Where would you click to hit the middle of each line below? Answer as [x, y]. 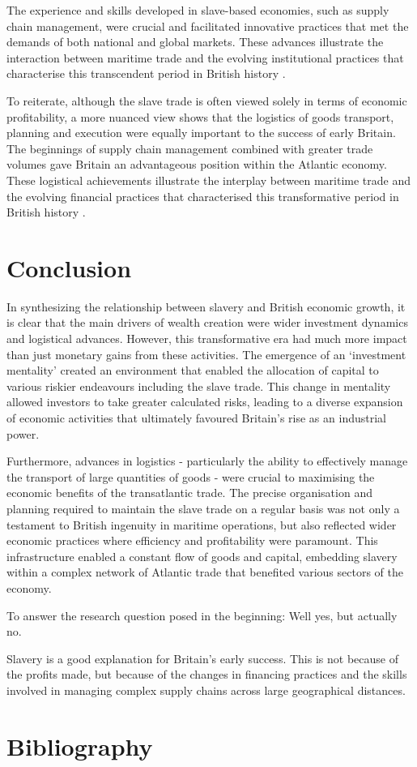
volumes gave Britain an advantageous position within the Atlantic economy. [197, 164]
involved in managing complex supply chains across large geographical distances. [206, 690]
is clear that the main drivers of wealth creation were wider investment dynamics [207, 322]
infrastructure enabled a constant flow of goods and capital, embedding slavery [202, 556]
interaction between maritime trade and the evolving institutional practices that [205, 57]
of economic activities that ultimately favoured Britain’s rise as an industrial [196, 418]
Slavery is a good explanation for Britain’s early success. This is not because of [202, 658]
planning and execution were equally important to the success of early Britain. [201, 133]
